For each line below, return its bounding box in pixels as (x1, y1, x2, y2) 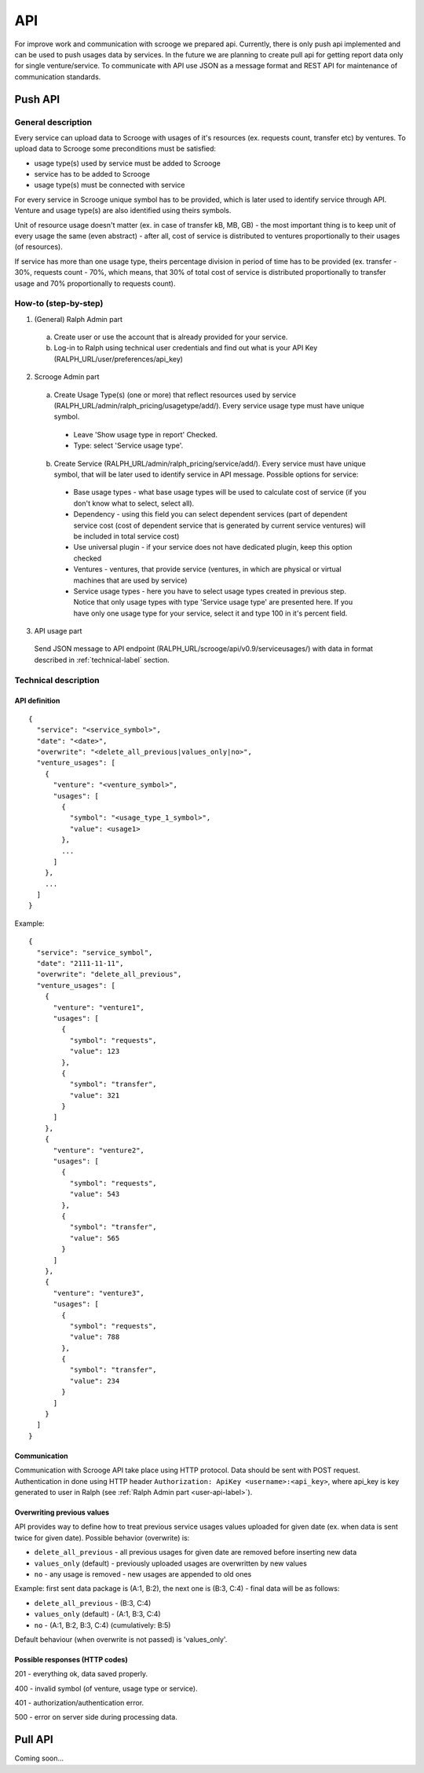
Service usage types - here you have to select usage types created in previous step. (73, 586, 347, 596)
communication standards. (14, 71, 101, 82)
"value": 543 (69, 1190, 120, 1199)
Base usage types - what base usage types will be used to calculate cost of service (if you (73, 488, 367, 497)
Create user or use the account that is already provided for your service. (53, 332, 288, 342)
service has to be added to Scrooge (34, 170, 151, 179)
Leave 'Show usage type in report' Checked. (73, 430, 217, 439)
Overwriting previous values (14, 1508, 110, 1517)
